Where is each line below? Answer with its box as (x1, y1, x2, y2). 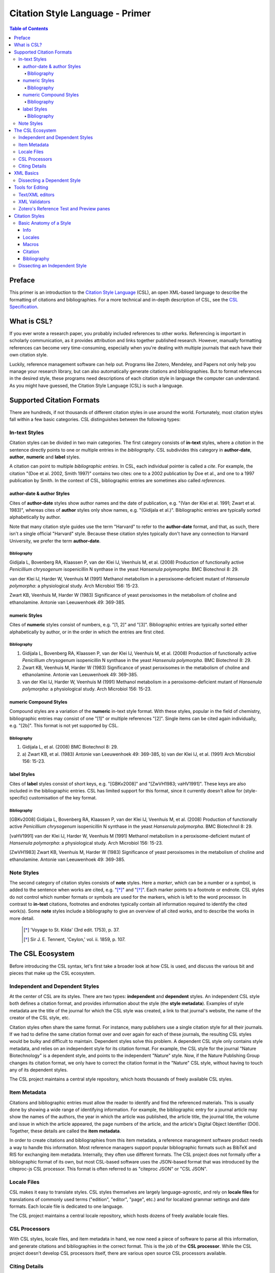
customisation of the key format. (29, 795, 97, 801)
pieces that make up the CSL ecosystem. (9, 970, 96, 976)
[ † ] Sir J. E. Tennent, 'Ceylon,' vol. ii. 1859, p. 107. (23, 936, 126, 942)
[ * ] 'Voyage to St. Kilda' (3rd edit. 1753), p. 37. (23, 927, 120, 933)
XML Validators (18, 199, 50, 205)
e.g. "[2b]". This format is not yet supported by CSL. (9, 723, 119, 729)
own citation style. (9, 352, 48, 358)
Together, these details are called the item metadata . (9, 1128, 121, 1134)
